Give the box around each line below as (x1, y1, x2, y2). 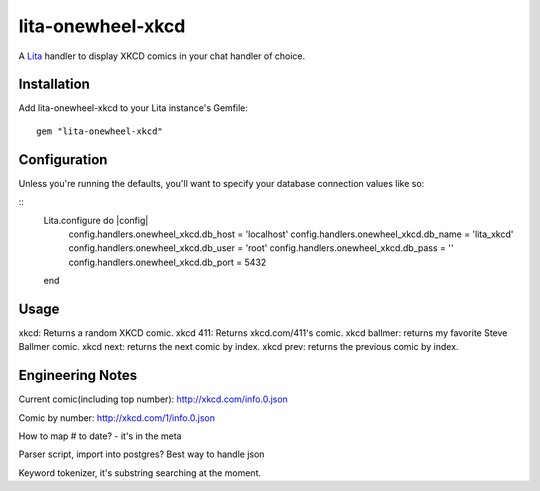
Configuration (18, 151, 108, 168)
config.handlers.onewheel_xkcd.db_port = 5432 (68, 256, 267, 268)
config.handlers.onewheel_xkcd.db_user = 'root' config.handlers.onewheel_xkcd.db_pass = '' (68, 242, 454, 254)
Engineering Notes (18, 367, 138, 384)
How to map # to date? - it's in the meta (18, 430, 182, 442)
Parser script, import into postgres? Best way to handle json (18, 448, 265, 460)
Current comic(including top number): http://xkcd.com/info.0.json (18, 393, 289, 405)
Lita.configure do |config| (43, 214, 149, 226)
